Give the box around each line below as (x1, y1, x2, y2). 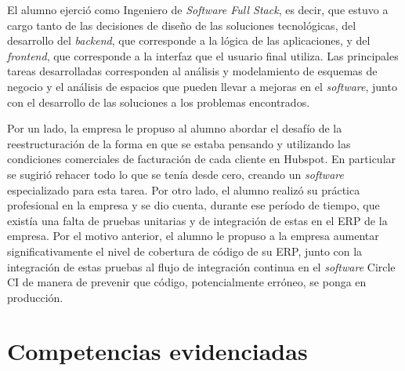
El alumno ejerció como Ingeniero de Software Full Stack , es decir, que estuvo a (7, 2, 389, 17)
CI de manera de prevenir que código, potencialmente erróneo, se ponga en (7, 274, 367, 290)
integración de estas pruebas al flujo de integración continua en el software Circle (7, 258, 396, 275)
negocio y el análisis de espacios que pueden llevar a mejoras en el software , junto (7, 78, 397, 94)
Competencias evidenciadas (7, 335, 308, 367)
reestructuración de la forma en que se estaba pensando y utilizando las (7, 135, 351, 151)
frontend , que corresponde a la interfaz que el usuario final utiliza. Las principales (7, 47, 399, 64)
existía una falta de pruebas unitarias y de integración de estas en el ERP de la (7, 212, 388, 228)
